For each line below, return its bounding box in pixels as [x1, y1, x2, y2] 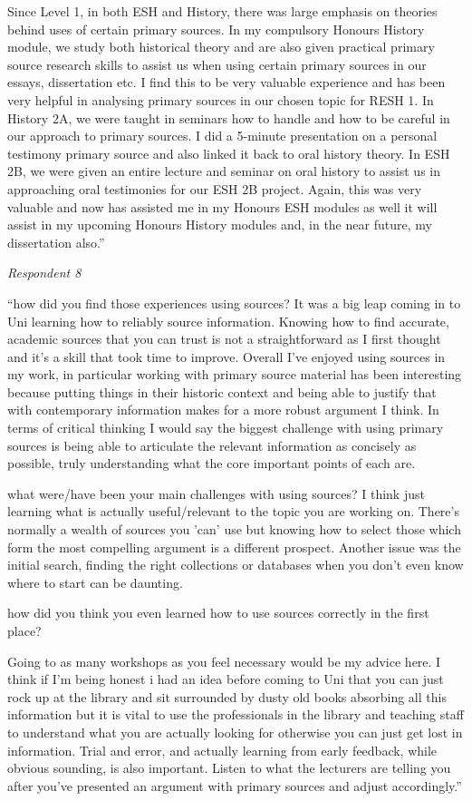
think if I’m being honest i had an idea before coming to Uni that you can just [7, 669, 444, 689]
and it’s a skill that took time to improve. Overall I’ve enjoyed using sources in [7, 347, 446, 366]
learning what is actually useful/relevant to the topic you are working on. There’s [7, 502, 459, 521]
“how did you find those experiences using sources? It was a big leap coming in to [7, 293, 461, 312]
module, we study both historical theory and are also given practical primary [7, 37, 435, 56]
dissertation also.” [7, 232, 105, 251]
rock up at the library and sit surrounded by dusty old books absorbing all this [7, 687, 447, 706]
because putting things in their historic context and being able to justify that [7, 382, 437, 401]
